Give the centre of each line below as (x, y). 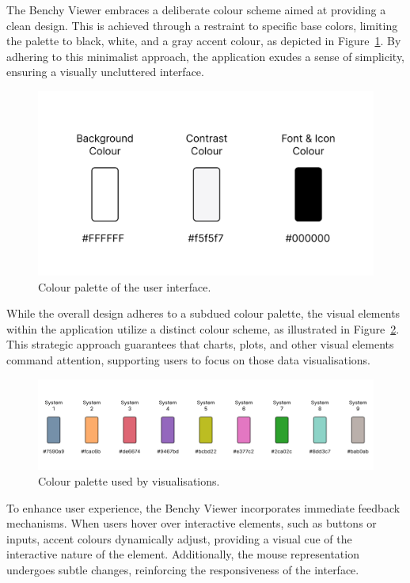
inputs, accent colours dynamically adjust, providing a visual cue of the (179, 538)
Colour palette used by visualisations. (129, 480)
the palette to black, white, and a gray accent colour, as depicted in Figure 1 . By (204, 41)
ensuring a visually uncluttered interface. (105, 72)
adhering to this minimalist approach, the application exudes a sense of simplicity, (206, 56)
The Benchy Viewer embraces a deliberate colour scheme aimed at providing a (196, 10)
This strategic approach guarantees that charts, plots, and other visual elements (200, 344)
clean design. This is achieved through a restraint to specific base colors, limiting (202, 25)
